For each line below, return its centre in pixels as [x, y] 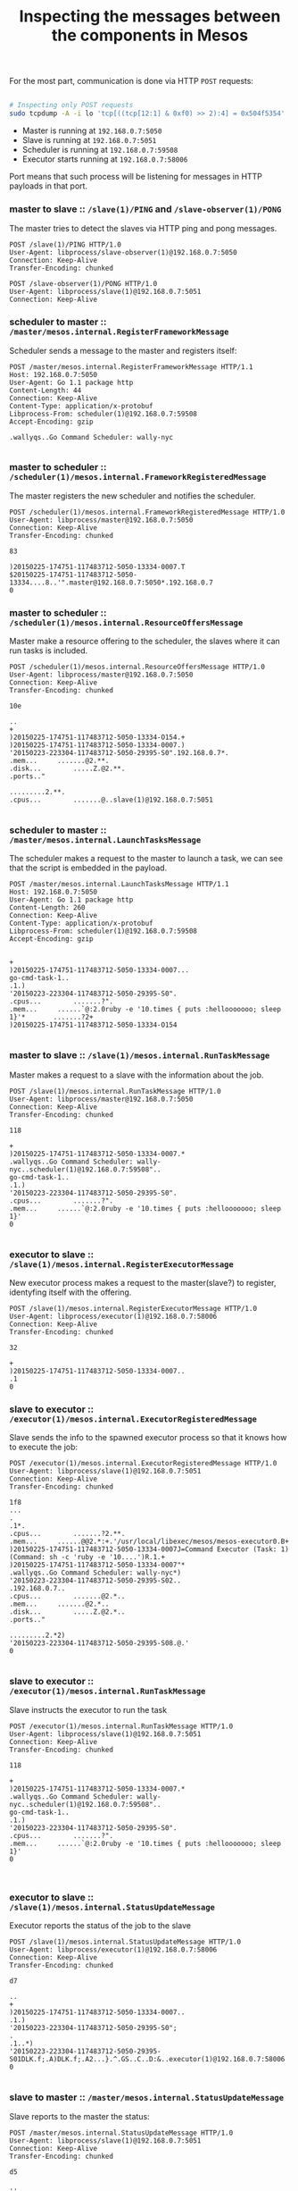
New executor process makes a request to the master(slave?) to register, [143, 1283]
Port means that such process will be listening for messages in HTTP [136, 176]
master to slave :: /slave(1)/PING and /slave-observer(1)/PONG [145, 209]
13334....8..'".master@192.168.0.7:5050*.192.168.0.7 [112, 583]
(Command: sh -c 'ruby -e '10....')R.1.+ [87, 1557]
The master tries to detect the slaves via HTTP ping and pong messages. [143, 229]
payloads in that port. [48, 186]
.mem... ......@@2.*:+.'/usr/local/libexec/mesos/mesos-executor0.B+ [149, 1542]
